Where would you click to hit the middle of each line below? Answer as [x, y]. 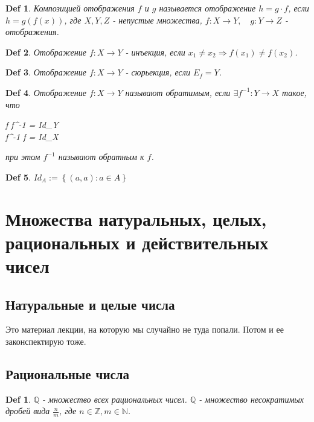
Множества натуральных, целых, [136, 218]
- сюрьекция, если [158, 72]
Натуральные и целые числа [90, 304]
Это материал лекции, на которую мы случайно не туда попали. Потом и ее [145, 329]
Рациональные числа [68, 374]
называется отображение [207, 8]
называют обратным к [101, 157]
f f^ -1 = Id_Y [32, 125]
